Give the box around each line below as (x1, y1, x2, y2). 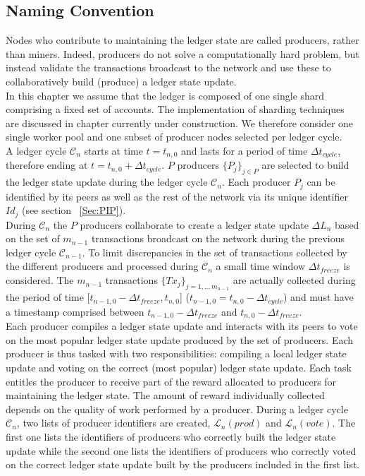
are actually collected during (233, 273, 356, 287)
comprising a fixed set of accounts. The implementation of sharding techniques (6, 102, 345, 117)
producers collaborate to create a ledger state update (80, 217, 309, 232)
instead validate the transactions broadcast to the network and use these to (6, 60, 331, 75)
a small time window (216, 258, 306, 273)
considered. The (6, 273, 74, 287)
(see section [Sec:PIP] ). (21, 203, 126, 218)
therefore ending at (6, 157, 88, 172)
